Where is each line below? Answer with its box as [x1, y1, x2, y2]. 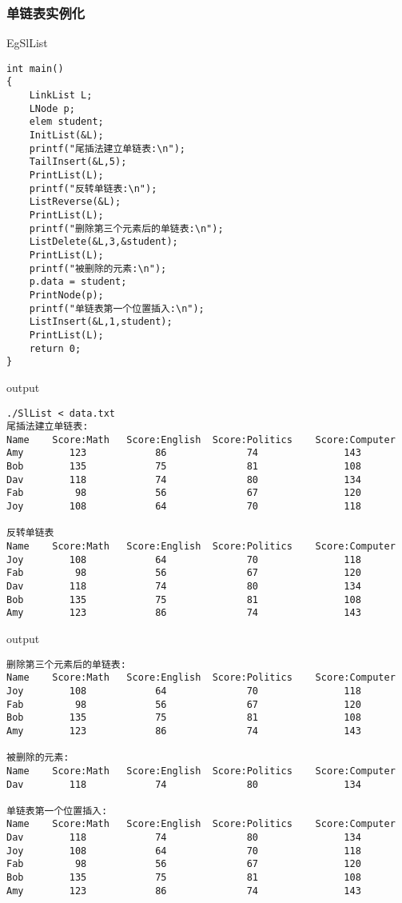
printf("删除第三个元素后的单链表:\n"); [29, 222, 224, 234]
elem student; [29, 116, 104, 128]
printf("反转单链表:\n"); [29, 182, 157, 194]
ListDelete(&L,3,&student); [29, 236, 178, 248]
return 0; [29, 342, 82, 354]
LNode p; [29, 102, 75, 114]
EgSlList [6, 34, 48, 51]
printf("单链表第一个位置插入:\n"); [29, 302, 205, 314]
